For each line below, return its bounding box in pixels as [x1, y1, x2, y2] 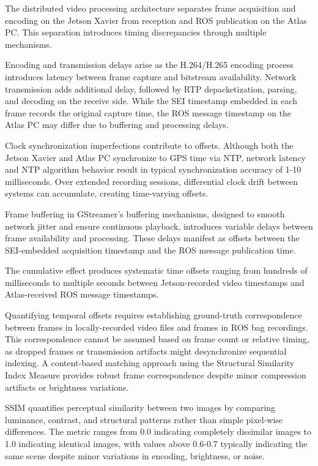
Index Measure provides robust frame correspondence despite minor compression [5, 369, 306, 381]
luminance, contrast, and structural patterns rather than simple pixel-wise [5, 413, 283, 426]
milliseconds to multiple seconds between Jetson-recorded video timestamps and [5, 276, 305, 288]
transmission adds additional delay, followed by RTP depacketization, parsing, [5, 82, 297, 95]
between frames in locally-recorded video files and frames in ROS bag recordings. [5, 320, 308, 333]
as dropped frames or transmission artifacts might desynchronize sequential [5, 344, 287, 357]
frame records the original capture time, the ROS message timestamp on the [5, 106, 292, 119]
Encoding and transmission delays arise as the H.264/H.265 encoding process [5, 58, 294, 71]
